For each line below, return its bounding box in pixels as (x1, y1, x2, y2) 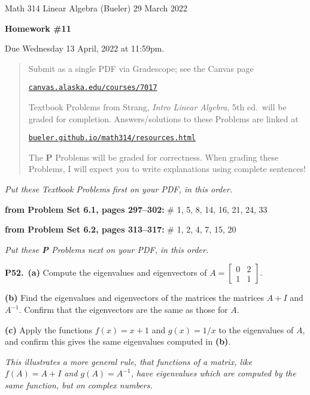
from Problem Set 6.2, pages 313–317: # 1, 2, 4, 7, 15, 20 (5, 223, 236, 236)
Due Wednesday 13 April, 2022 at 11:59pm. (5, 42, 165, 55)
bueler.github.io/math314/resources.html (28, 134, 196, 143)
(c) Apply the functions (5, 323, 93, 336)
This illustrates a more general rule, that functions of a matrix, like (5, 355, 253, 367)
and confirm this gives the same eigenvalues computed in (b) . (5, 335, 231, 348)
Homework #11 (5, 22, 71, 34)
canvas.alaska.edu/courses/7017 (28, 83, 157, 92)
